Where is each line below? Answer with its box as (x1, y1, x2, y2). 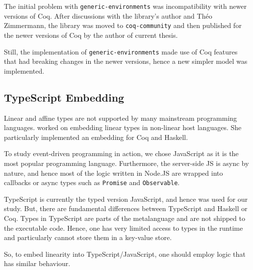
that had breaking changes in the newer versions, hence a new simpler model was (4, 56, 248, 66)
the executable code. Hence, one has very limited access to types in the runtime (4, 222, 243, 233)
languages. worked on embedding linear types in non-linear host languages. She (4, 122, 242, 133)
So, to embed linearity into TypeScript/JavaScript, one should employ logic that (4, 248, 246, 259)
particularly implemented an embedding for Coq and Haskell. (4, 132, 188, 142)
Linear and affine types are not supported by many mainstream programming (4, 112, 237, 123)
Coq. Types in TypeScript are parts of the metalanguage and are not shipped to (4, 213, 245, 223)
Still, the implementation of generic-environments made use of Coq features (4, 46, 238, 56)
